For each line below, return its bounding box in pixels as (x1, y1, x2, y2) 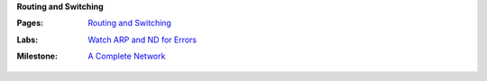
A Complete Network (87, 50, 166, 62)
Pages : (16, 18, 44, 29)
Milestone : (16, 50, 59, 62)
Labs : (16, 34, 39, 45)
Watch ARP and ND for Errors (87, 34, 198, 45)
